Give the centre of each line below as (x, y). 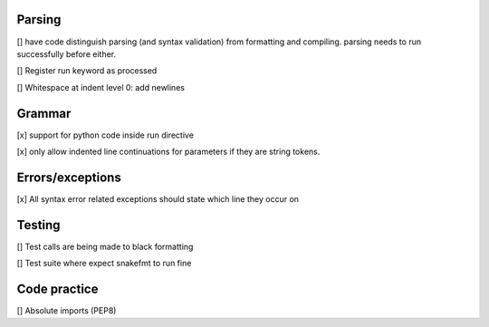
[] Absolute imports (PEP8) (67, 311)
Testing (38, 225)
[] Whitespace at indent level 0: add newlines (101, 87)
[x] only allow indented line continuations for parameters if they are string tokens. (168, 151)
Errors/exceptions (69, 177)
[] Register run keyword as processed (87, 71)
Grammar (44, 113)
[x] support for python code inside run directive (105, 135)
